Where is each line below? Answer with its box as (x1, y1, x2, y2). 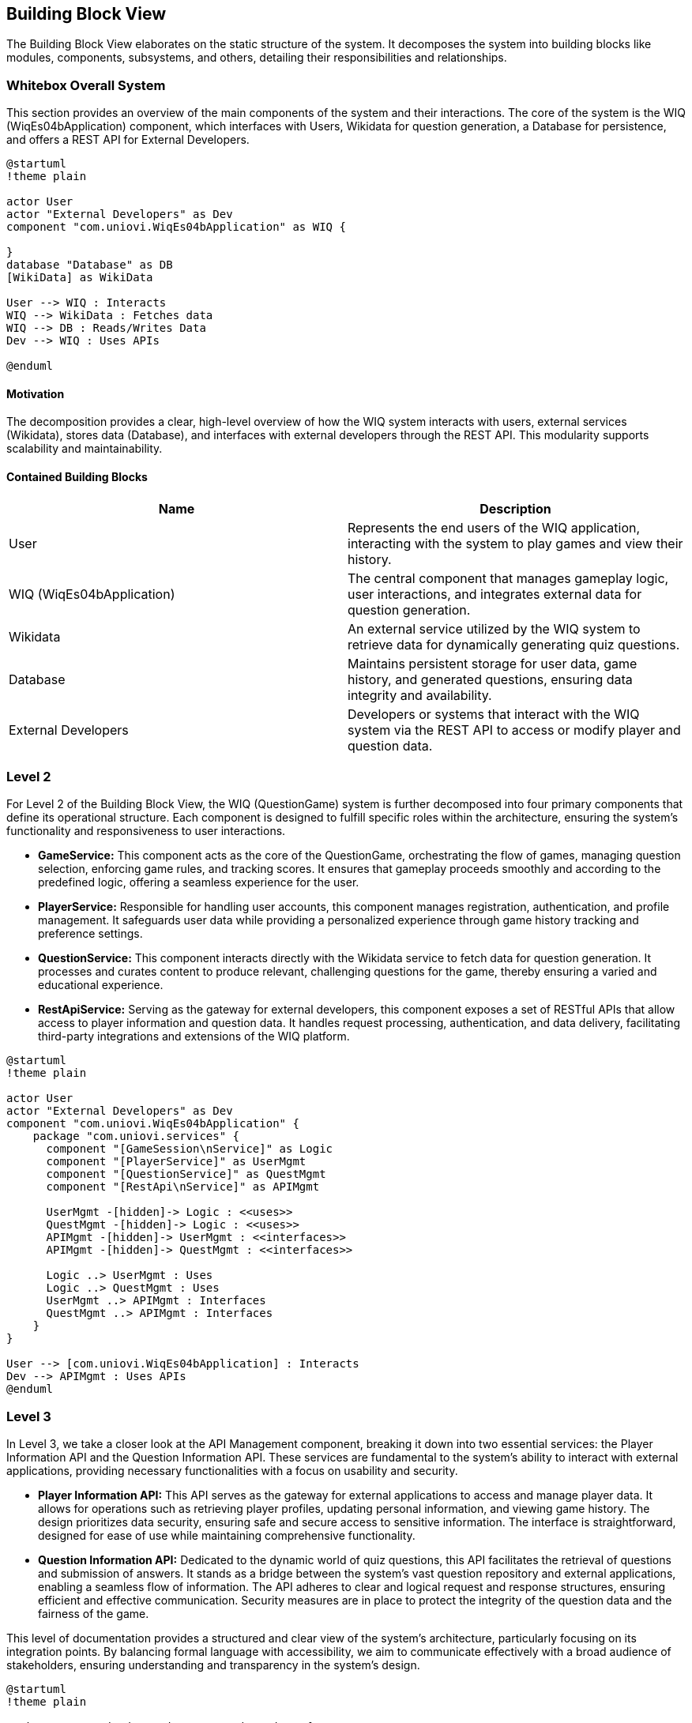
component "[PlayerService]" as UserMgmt (46, 1155, 307, 1168)
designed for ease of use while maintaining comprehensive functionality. (38, 1529, 416, 1543)
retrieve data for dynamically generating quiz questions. (348, 636, 680, 653)
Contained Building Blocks (6, 470, 148, 483)
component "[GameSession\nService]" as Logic (46, 1142, 333, 1156)
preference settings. (38, 927, 143, 941)
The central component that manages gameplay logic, (348, 570, 669, 586)
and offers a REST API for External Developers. (6, 133, 250, 147)
